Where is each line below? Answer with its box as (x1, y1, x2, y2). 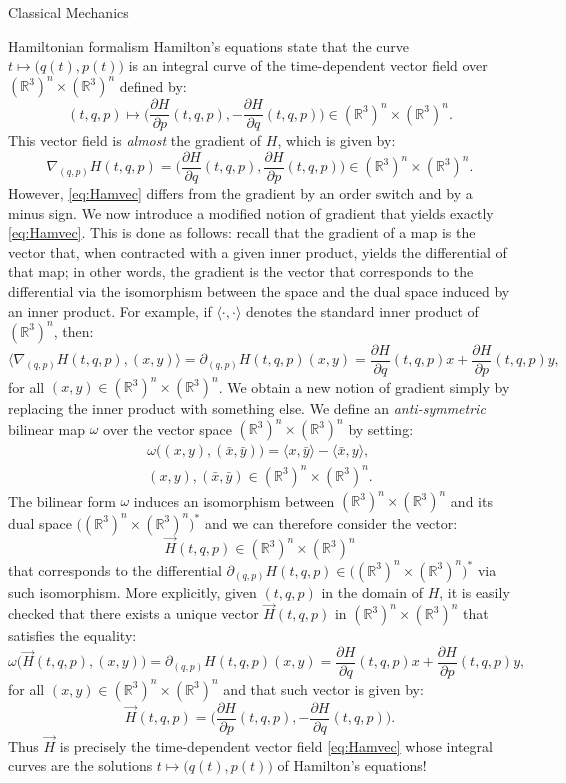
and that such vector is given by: (223, 678, 424, 699)
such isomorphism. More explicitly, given (8, 581, 257, 602)
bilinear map (8, 418, 86, 439)
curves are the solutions (8, 755, 153, 776)
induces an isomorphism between (133, 490, 335, 511)
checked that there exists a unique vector (8, 603, 259, 624)
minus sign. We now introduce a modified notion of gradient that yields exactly (8, 202, 494, 223)
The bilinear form (8, 490, 116, 511)
